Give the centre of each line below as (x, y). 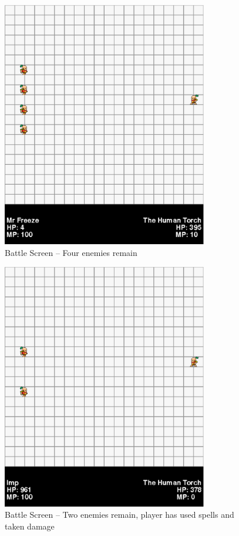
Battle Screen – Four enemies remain (71, 252)
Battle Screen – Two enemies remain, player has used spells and (119, 515)
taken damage (30, 526)
